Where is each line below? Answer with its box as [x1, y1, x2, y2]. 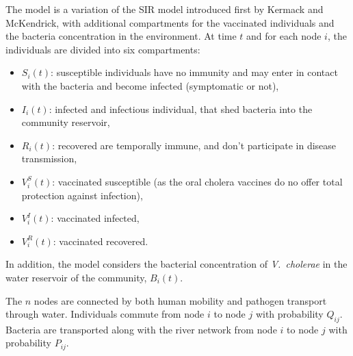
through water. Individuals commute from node [5, 307, 205, 321]
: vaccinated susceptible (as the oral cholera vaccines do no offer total [52, 174, 343, 188]
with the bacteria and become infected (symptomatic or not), [21, 78, 279, 92]
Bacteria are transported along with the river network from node [5, 322, 277, 336]
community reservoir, [21, 115, 110, 129]
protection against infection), [21, 188, 143, 202]
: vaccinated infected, [51, 211, 140, 225]
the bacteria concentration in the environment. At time [5, 29, 237, 43]
